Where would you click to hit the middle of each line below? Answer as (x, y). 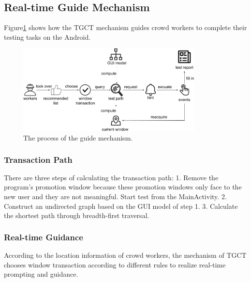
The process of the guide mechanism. (78, 138)
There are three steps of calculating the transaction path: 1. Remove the (111, 177)
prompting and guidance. (41, 274)
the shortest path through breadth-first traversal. (77, 215)
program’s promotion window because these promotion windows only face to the (123, 187)
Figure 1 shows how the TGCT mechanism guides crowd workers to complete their (125, 27)
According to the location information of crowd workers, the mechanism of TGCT (125, 255)
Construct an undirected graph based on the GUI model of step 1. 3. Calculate (121, 206)
